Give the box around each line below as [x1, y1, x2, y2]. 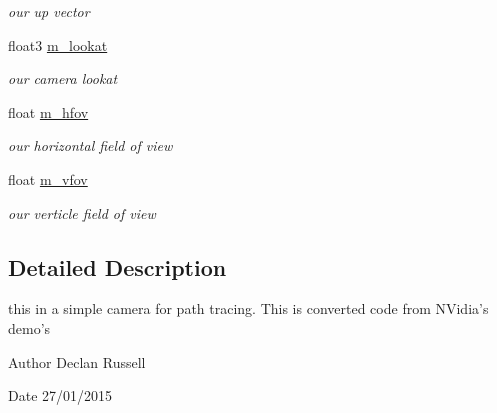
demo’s [8, 317, 51, 338]
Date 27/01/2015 [8, 385, 113, 406]
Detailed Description [8, 251, 227, 282]
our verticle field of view [8, 202, 156, 223]
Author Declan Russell [8, 351, 146, 372]
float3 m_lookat [8, 34, 108, 55]
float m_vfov [8, 168, 88, 189]
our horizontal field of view [8, 135, 173, 156]
